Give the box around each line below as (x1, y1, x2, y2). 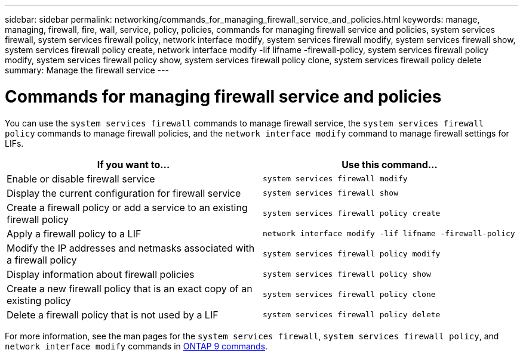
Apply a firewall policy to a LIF (7, 227, 141, 240)
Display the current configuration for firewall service (7, 187, 241, 199)
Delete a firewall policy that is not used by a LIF (7, 308, 219, 321)
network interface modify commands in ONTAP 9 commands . (5, 340, 268, 351)
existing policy (7, 294, 71, 307)
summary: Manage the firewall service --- (5, 65, 169, 75)
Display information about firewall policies (7, 268, 195, 280)
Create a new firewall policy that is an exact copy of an (7, 282, 253, 295)
